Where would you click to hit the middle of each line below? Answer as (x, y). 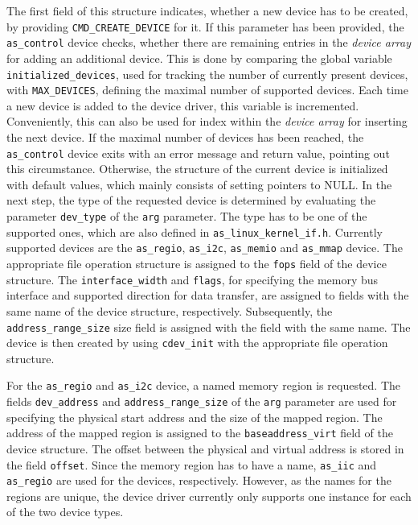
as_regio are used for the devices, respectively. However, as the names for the (199, 480)
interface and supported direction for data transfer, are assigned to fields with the (208, 295)
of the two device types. (65, 512)
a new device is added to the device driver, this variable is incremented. (183, 105)
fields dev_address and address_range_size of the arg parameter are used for (202, 401)
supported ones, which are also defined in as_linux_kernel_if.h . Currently (195, 231)
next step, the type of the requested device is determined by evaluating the (191, 200)
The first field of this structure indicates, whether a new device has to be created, (207, 10)
